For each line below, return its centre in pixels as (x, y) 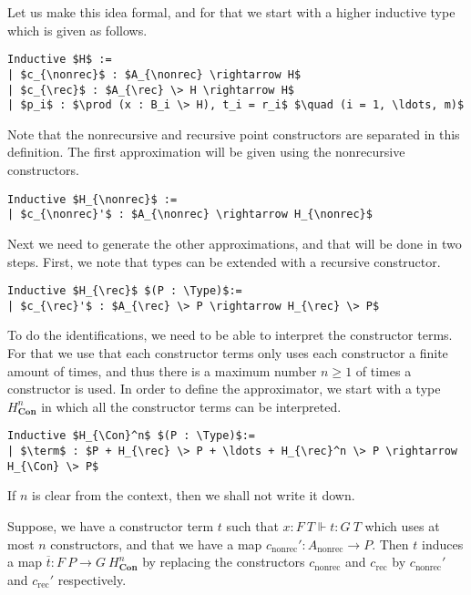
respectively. (92, 579)
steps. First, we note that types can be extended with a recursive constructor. (224, 261)
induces (443, 544)
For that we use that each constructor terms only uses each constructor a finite (228, 353)
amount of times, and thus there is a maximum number (162, 370)
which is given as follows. (77, 30)
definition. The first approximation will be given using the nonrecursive (206, 152)
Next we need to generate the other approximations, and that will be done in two (235, 243)
